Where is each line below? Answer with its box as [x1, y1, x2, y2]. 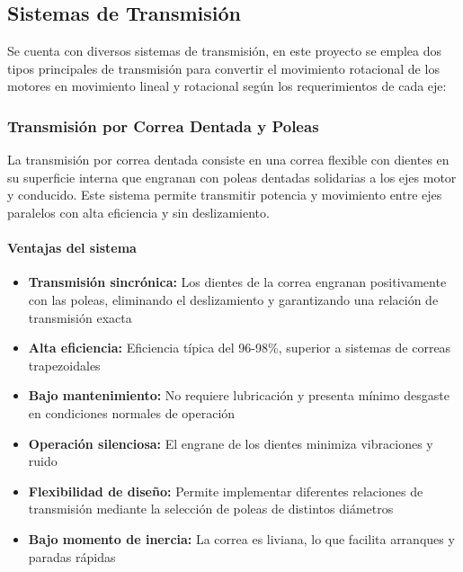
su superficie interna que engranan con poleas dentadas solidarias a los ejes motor [7, 167, 457, 186]
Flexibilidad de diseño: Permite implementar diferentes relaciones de [28, 481, 423, 500]
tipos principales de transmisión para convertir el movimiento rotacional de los [7, 58, 440, 77]
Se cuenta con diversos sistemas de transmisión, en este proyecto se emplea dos [7, 41, 441, 60]
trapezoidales [28, 355, 101, 374]
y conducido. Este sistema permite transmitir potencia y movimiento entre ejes [7, 185, 442, 204]
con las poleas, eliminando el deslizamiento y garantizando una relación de [28, 290, 439, 308]
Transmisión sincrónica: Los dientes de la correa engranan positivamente [28, 273, 447, 291]
